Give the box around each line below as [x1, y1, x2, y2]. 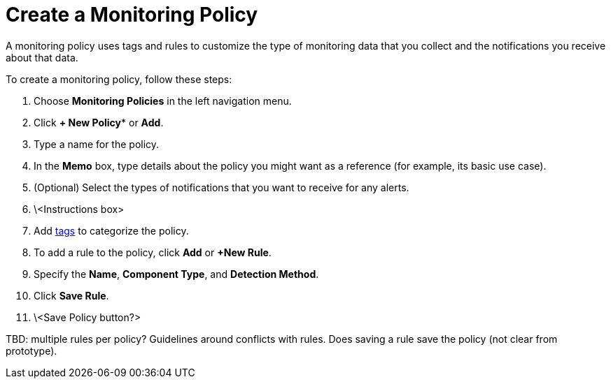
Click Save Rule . [34, 289, 109, 302]
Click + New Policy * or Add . [34, 116, 164, 128]
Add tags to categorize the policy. [34, 224, 189, 237]
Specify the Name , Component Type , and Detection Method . [34, 267, 319, 280]
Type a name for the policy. [34, 138, 160, 150]
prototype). [6, 344, 57, 357]
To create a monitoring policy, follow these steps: [6, 73, 232, 85]
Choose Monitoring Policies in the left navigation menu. [34, 94, 292, 107]
